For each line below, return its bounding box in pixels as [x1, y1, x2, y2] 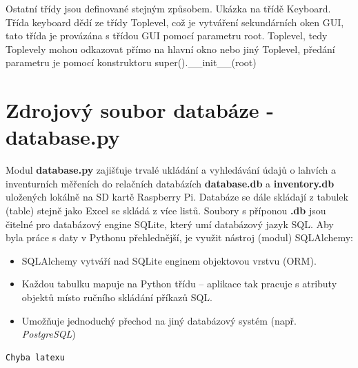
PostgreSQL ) [21, 327, 76, 341]
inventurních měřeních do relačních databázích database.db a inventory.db [6, 176, 335, 190]
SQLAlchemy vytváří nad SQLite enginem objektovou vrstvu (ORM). [21, 253, 317, 267]
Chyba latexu [6, 352, 65, 362]
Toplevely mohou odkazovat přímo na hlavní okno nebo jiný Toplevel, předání [6, 41, 335, 56]
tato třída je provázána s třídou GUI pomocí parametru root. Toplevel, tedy [6, 28, 328, 43]
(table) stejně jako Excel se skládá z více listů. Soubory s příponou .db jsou [6, 203, 326, 218]
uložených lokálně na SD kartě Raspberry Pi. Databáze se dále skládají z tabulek [6, 190, 348, 204]
